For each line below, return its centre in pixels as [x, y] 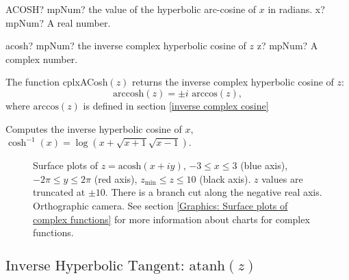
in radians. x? [296, 9]
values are [282, 178]
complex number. [42, 59]
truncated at [59, 192]
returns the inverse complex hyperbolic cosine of [233, 82]
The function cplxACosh [57, 82]
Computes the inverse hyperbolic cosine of [94, 128]
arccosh [129, 93]
